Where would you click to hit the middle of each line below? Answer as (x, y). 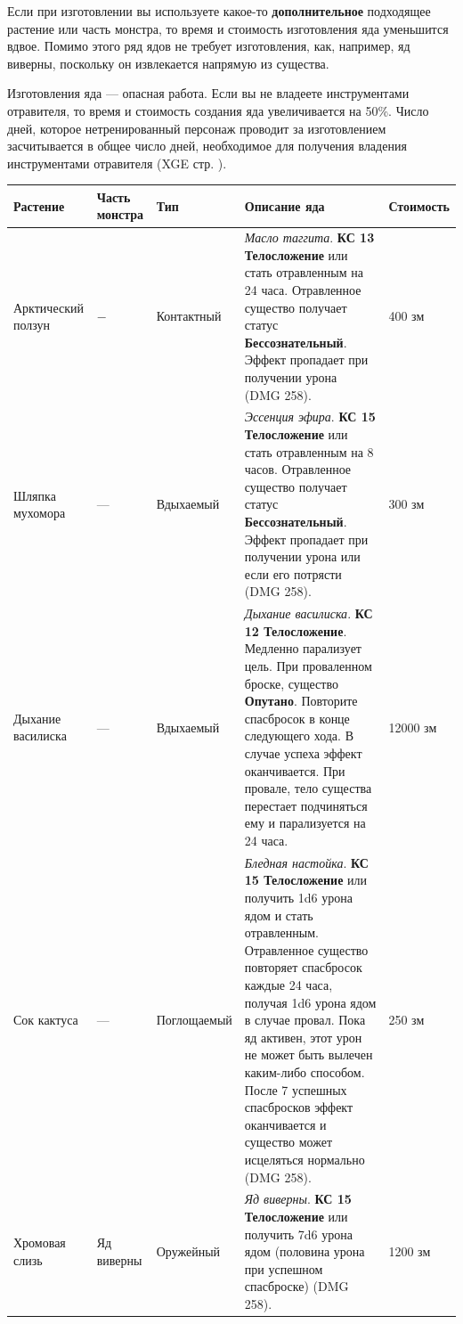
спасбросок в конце (297, 718)
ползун (32, 325)
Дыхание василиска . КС (309, 613)
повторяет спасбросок (303, 967)
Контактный (189, 316)
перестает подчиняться (306, 805)
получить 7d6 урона (298, 1234)
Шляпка (35, 495)
